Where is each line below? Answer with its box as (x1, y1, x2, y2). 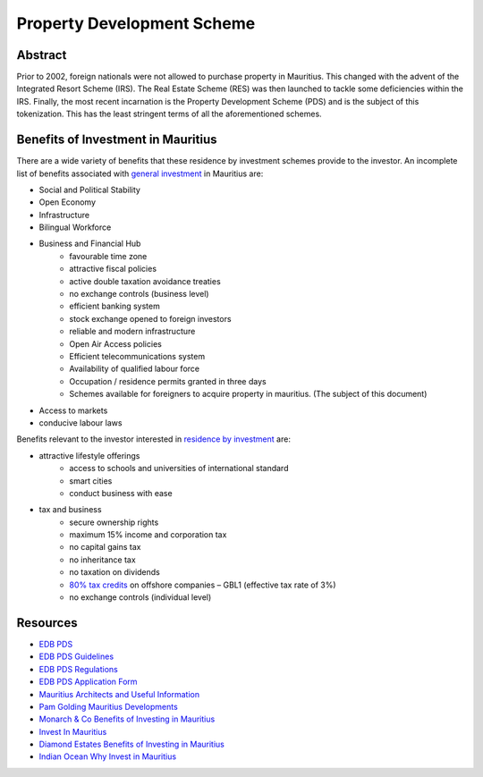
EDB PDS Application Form (38, 676, 138, 688)
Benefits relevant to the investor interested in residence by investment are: (16, 434, 291, 444)
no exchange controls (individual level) (69, 592, 212, 603)
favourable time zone (69, 250, 148, 261)
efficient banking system (69, 300, 160, 312)
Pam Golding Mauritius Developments (38, 701, 178, 712)
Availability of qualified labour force (69, 363, 200, 375)
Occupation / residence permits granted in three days (69, 376, 267, 386)
